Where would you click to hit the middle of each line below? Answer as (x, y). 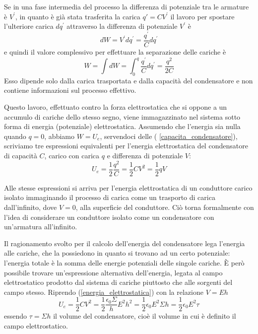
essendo (16, 316)
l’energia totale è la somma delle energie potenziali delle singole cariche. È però (124, 262)
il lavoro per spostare (202, 16)
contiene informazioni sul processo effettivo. (70, 90)
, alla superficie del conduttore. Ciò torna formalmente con (165, 207)
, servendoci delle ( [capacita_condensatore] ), (169, 136)
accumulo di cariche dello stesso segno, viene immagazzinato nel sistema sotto (122, 116)
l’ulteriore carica (29, 26)
